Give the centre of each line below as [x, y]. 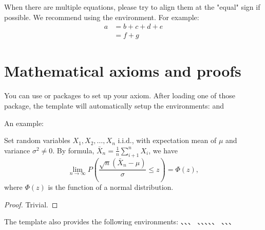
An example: [24, 123]
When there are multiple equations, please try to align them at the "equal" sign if [132, 7]
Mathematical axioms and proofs [123, 71]
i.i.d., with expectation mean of [167, 140]
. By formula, [73, 150]
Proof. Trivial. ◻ [31, 204]
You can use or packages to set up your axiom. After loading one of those [120, 95]
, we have [163, 150]
